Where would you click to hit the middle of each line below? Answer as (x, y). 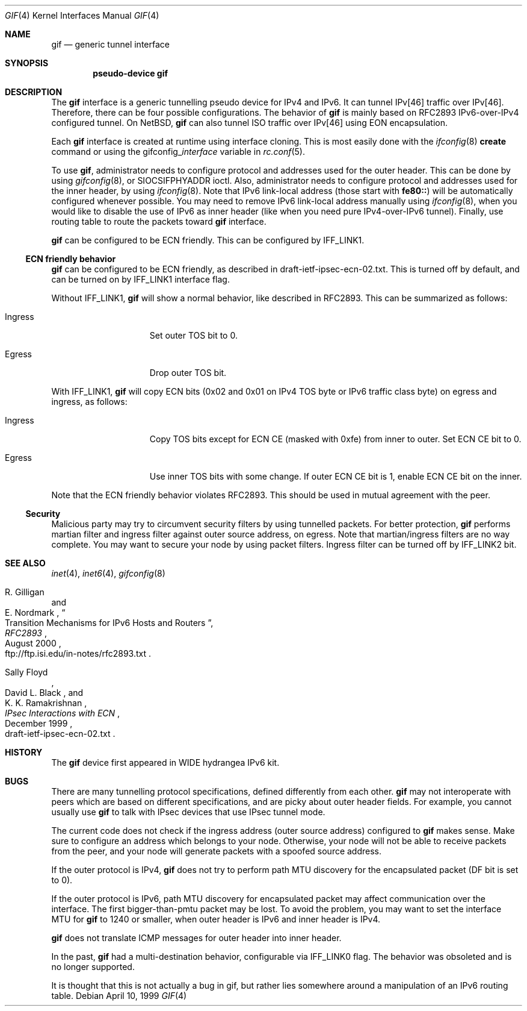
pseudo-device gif (131, 73)
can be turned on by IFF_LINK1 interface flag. (140, 279)
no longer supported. (93, 967)
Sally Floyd (26, 672)
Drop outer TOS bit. (188, 373)
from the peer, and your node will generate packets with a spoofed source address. (217, 851)
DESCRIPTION (34, 92)
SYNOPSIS (27, 63)
